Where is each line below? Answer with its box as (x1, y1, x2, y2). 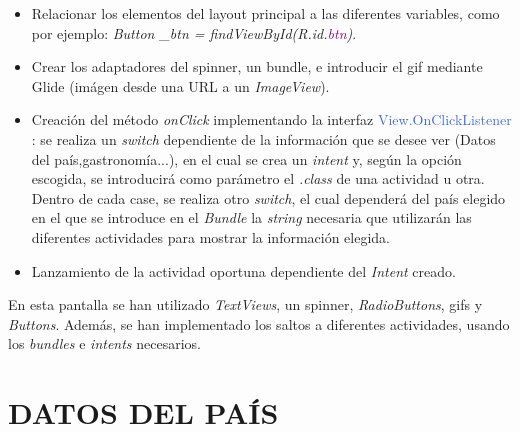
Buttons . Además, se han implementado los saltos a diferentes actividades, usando (8, 313, 510, 334)
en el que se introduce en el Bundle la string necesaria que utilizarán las (31, 207, 472, 228)
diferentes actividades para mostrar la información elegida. (31, 226, 391, 247)
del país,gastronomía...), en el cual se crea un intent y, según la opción (31, 148, 462, 169)
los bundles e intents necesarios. (8, 333, 201, 354)
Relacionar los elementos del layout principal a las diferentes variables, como (31, 3, 500, 23)
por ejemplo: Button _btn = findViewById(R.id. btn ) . (31, 22, 357, 43)
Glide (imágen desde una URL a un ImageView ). (31, 75, 330, 96)
